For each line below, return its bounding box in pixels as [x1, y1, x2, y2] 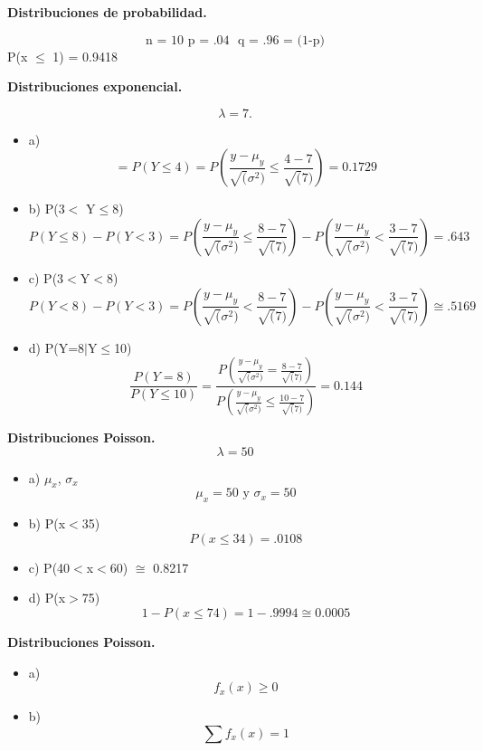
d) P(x [28, 588, 66, 607]
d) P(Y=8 [28, 337, 85, 356]
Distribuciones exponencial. [7, 77, 183, 96]
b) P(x [28, 514, 66, 533]
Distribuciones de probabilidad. [7, 3, 207, 21]
